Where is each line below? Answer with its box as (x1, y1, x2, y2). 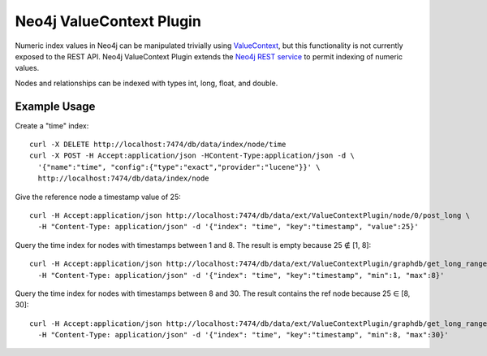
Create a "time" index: (15, 120, 89, 130)
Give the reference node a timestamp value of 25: (15, 192, 182, 202)
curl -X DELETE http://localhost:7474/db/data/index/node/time (29, 140, 287, 150)
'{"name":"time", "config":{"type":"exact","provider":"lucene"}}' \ (37, 163, 321, 171)
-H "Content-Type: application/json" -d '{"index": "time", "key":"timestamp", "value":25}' (37, 222, 420, 232)
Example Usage (15, 99, 96, 113)
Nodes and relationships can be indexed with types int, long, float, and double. (15, 78, 278, 88)
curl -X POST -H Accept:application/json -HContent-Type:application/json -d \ (29, 151, 355, 160)
